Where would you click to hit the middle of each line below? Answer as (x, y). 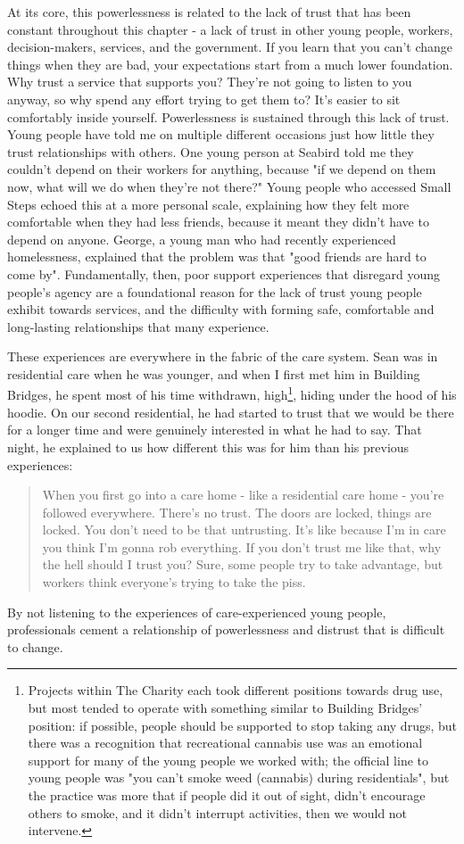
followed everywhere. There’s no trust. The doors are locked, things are (237, 512)
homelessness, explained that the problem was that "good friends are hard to (217, 257)
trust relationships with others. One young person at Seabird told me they (211, 151)
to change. (35, 646)
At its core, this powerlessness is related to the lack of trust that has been (209, 12)
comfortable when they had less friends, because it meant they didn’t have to (218, 222)
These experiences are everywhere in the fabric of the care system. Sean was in (223, 356)
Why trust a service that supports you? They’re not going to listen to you (210, 82)
